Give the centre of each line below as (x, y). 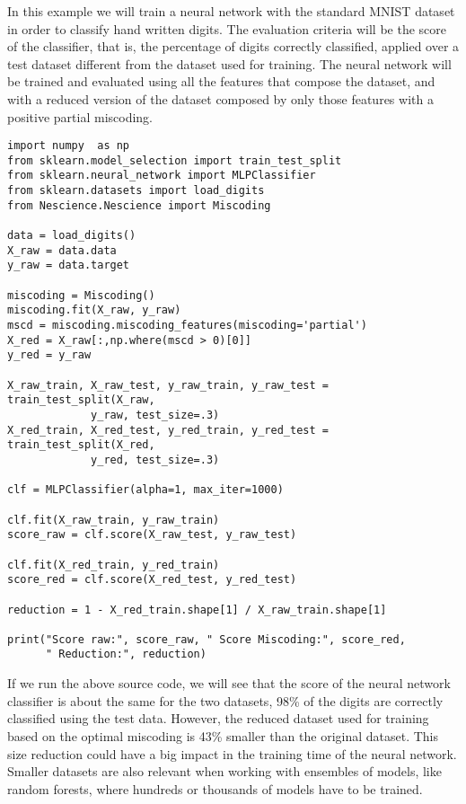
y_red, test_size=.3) (155, 459)
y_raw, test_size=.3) (155, 415)
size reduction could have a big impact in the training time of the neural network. (232, 753)
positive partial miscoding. (80, 116)
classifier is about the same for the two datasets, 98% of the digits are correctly (225, 700)
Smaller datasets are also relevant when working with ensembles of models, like (224, 771)
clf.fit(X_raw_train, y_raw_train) (114, 520)
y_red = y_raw (49, 355)
